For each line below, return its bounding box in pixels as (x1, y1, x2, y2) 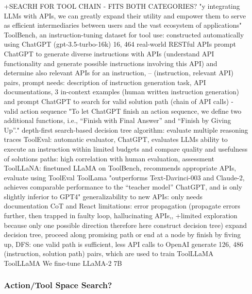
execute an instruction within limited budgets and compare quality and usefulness (4, 143, 248, 154)
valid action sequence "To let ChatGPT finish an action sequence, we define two (4, 105, 242, 116)
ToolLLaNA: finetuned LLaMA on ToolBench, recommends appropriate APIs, (4, 163, 236, 173)
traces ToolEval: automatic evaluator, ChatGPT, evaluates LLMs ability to (4, 134, 228, 144)
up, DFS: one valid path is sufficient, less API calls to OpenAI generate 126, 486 (4, 239, 243, 249)
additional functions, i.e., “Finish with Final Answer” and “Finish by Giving (4, 115, 231, 125)
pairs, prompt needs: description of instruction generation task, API (4, 77, 206, 87)
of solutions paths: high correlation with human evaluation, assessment (4, 153, 215, 163)
